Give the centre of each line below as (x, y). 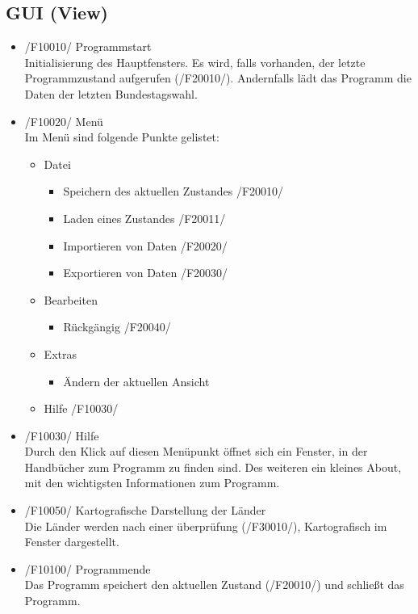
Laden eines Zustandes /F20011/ (144, 218)
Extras (60, 353)
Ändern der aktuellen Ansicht (136, 381)
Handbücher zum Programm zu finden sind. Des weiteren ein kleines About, (213, 467)
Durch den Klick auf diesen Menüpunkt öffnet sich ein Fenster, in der (196, 451)
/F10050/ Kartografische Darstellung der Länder (145, 510)
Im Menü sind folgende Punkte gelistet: (122, 137)
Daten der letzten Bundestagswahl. (111, 93)
